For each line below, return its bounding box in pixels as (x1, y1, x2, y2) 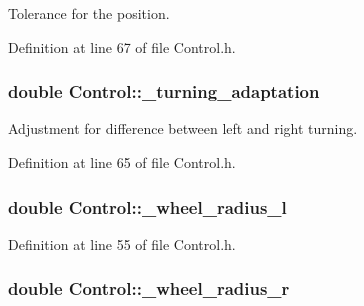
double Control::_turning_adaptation (8, 79, 320, 104)
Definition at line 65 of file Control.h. (8, 152, 236, 172)
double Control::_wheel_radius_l (8, 194, 287, 219)
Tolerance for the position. (8, 3, 170, 23)
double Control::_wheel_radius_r (8, 276, 290, 301)
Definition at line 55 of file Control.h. (8, 233, 236, 254)
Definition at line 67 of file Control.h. (8, 36, 236, 57)
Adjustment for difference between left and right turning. (8, 118, 358, 139)
